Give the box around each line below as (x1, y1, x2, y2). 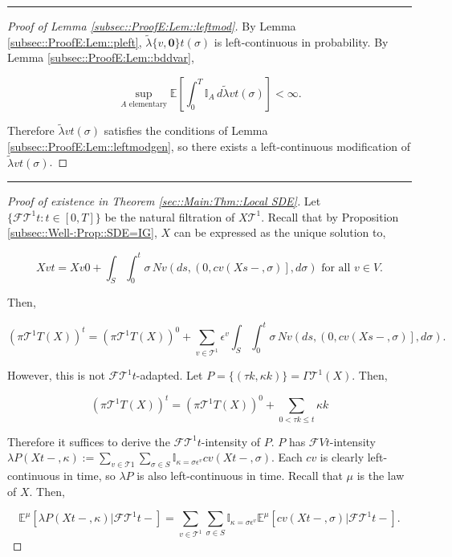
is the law (356, 467, 405, 484)
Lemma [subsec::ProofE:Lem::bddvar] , (7, 49, 194, 66)
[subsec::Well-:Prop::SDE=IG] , (7, 224, 157, 241)
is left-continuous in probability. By (214, 33, 389, 50)
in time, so (63, 467, 116, 484)
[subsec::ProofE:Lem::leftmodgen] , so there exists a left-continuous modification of (7, 137, 411, 154)
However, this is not (7, 367, 105, 384)
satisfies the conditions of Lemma (104, 122, 268, 139)
